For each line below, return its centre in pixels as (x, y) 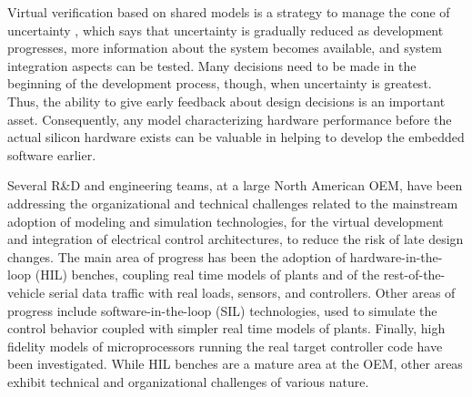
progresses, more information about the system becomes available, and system (225, 48)
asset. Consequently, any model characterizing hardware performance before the (230, 119)
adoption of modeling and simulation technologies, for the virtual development (226, 221)
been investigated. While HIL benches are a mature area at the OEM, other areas (235, 364)
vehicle (26, 292)
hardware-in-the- (396, 256)
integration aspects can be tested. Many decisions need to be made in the (212, 65)
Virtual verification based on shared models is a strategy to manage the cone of (229, 12)
